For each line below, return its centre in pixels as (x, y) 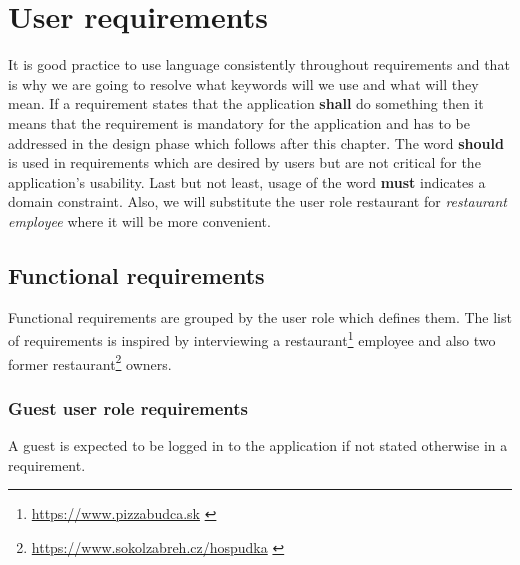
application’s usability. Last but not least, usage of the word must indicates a (247, 181)
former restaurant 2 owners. (90, 362)
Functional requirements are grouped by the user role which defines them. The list (260, 316)
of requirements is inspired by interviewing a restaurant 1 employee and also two (252, 338)
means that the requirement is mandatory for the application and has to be (239, 122)
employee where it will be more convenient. (139, 220)
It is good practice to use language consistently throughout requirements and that (259, 64)
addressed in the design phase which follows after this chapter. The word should (256, 142)
